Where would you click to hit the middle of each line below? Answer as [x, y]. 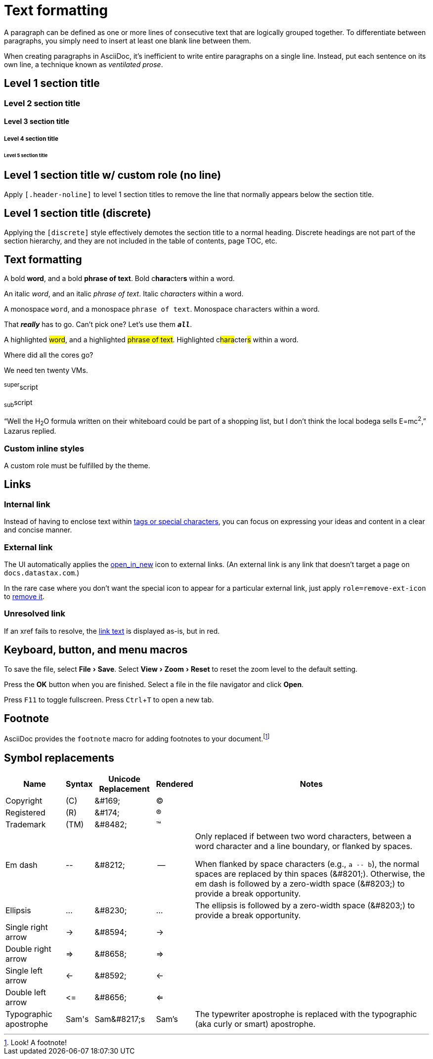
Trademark [26, 824]
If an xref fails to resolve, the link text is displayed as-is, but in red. [112, 631]
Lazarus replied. [30, 431]
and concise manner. [38, 530]
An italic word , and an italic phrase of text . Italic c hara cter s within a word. [124, 294]
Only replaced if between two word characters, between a [303, 836]
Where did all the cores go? [49, 355]
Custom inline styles [44, 448]
